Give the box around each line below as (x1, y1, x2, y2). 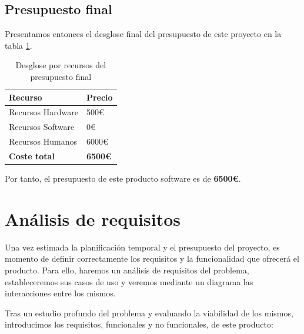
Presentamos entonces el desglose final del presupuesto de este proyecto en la (5, 28, 282, 40)
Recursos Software (9, 121, 75, 133)
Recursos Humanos (9, 135, 77, 148)
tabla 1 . (5, 39, 32, 51)
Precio (86, 91, 113, 103)
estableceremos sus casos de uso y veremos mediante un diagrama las (5, 275, 253, 288)
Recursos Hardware (9, 106, 78, 118)
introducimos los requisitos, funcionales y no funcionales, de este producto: (5, 318, 273, 330)
